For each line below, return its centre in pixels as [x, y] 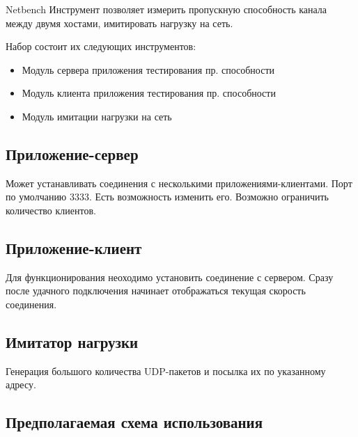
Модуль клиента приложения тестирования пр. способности [149, 93]
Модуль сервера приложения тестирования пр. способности [148, 69]
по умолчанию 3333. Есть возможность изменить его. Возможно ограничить [167, 197]
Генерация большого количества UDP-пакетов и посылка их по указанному [166, 371]
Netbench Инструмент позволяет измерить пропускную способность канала [166, 9]
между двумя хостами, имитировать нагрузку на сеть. [119, 23]
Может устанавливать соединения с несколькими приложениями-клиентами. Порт [179, 183]
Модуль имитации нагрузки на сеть [97, 116]
